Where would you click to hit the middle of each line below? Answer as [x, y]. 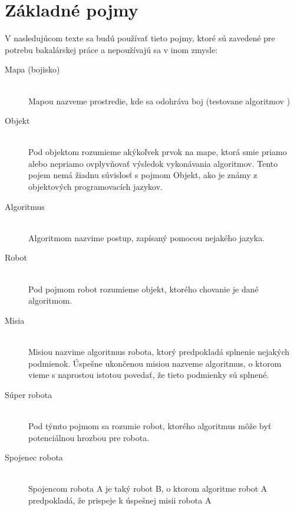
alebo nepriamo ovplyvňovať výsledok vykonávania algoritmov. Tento [153, 163]
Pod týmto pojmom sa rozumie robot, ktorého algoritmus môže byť [150, 425]
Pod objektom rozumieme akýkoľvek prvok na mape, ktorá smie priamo [158, 152]
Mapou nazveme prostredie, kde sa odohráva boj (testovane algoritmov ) [159, 101]
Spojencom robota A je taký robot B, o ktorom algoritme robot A [148, 488]
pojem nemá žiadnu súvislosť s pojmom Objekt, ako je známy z [143, 175]
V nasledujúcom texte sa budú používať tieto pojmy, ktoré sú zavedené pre [140, 38]
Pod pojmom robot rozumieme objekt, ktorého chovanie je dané [143, 289]
